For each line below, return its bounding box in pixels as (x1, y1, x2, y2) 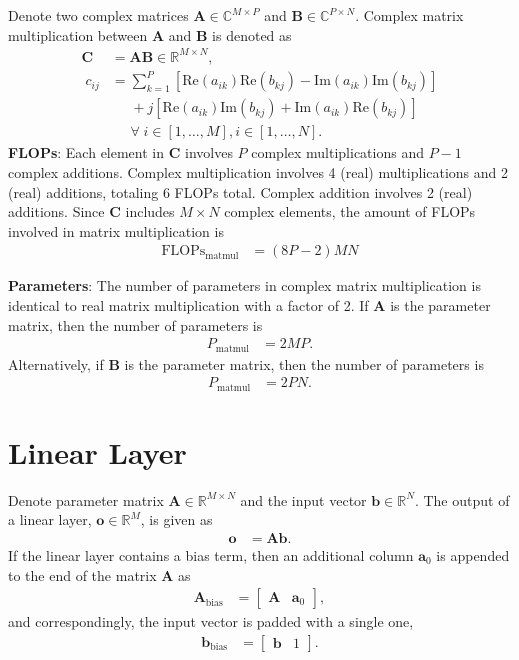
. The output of (414, 489, 510, 510)
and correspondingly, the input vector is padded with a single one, (8, 611, 414, 632)
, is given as (140, 509, 213, 530)
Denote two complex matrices (8, 5, 189, 25)
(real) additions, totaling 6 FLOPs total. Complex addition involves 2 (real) (8, 181, 473, 202)
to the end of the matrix (8, 564, 157, 585)
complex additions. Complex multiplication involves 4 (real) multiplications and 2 (8, 161, 509, 182)
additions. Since (8, 201, 105, 222)
